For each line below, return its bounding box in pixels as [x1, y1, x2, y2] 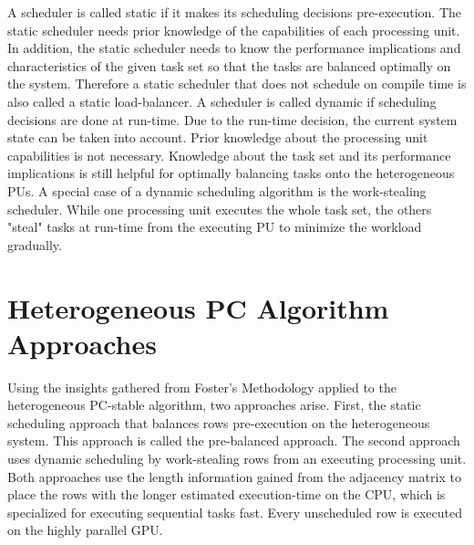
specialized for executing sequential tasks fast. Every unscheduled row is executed [7, 502, 462, 521]
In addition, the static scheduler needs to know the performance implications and [7, 38, 461, 58]
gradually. [7, 235, 62, 254]
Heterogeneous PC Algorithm [7, 288, 389, 326]
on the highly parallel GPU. [7, 520, 163, 540]
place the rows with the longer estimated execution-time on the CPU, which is [7, 485, 446, 504]
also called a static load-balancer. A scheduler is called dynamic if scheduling [7, 91, 437, 110]
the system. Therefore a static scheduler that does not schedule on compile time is [7, 74, 467, 93]
